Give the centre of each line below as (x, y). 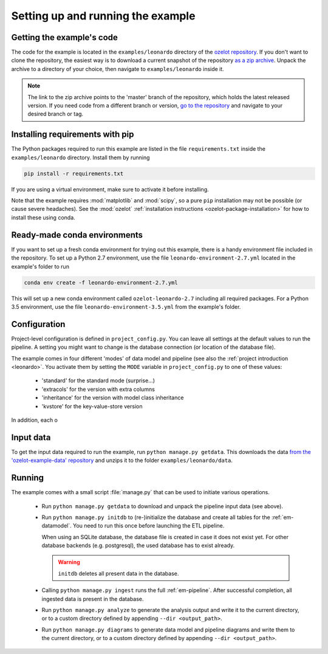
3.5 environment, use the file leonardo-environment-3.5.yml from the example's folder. (126, 306)
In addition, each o (34, 420)
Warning (69, 562)
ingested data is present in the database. (93, 599)
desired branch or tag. (56, 114)
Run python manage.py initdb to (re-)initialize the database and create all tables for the (156, 517)
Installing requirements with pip (73, 135)
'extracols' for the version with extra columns (98, 389)
